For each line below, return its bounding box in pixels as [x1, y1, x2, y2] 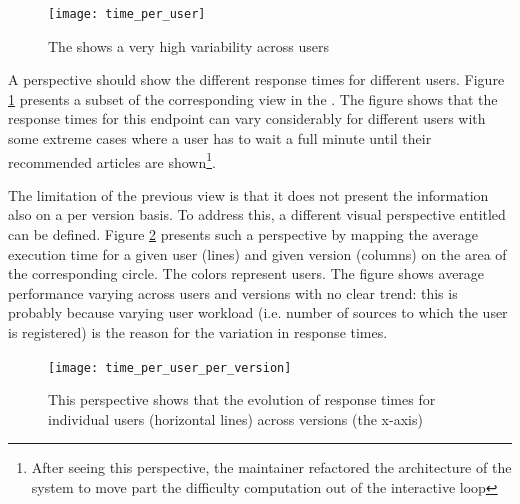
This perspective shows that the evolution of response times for [48, 389, 436, 410]
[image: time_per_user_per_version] [48, 360, 292, 375]
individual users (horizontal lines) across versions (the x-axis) [48, 408, 423, 429]
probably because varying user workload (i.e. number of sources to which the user [8, 302, 508, 323]
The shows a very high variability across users [48, 35, 329, 56]
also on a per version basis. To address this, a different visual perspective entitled [8, 204, 506, 225]
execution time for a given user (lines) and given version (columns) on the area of [8, 243, 507, 264]
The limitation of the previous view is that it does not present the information [8, 184, 489, 205]
